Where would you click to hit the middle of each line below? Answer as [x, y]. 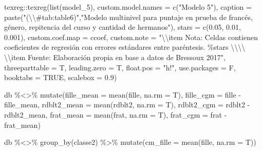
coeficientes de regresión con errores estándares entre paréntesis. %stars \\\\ [125, 47]
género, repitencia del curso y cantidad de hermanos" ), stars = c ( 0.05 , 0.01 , [123, 27]
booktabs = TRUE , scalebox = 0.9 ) [61, 77]
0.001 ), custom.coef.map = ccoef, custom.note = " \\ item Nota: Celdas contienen [131, 37]
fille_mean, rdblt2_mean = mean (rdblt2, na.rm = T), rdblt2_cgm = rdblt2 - [127, 105]
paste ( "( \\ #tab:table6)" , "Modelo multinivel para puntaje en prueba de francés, [128, 17]
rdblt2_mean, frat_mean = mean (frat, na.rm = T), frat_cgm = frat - [116, 114]
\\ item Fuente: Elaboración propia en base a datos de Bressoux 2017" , [115, 57]
